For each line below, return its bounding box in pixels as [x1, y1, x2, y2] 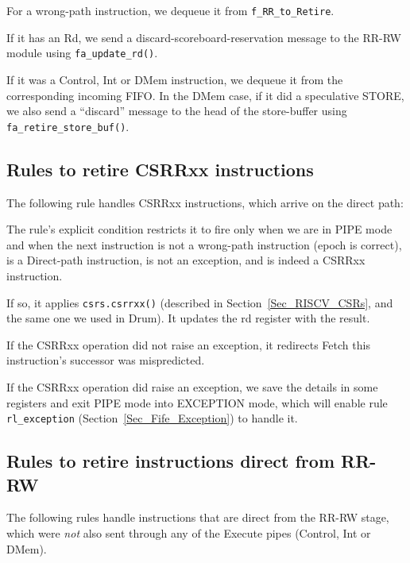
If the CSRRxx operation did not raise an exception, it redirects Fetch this [6, 336, 370, 353]
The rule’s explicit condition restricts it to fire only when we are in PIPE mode [6, 221, 393, 237]
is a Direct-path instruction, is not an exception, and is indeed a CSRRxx [6, 252, 366, 268]
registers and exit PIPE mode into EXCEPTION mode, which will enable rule [6, 394, 388, 411]
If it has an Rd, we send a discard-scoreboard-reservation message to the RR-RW [6, 29, 401, 45]
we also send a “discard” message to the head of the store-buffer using [6, 102, 347, 119]
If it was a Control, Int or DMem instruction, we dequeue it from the [6, 71, 343, 87]
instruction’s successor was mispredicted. [6, 352, 205, 368]
